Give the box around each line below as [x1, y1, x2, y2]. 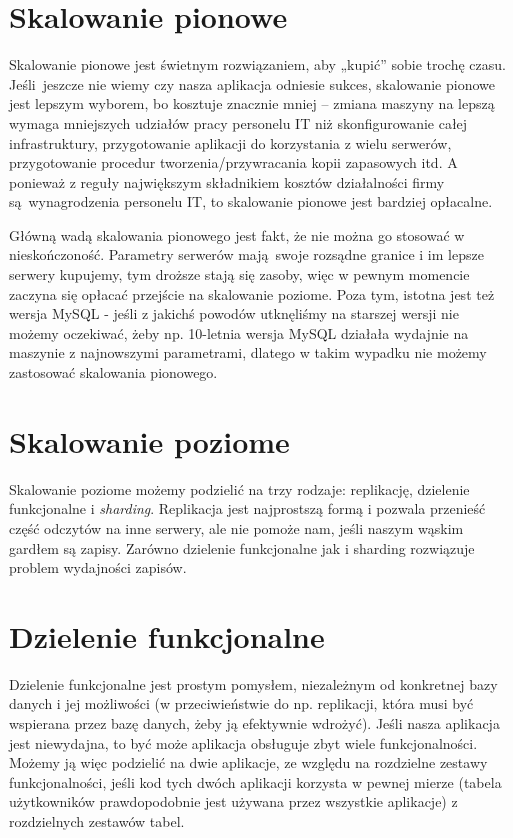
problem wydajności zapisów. [9, 557, 187, 578]
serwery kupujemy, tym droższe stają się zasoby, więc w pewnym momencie [9, 264, 470, 285]
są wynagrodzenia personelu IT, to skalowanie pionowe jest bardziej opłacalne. [9, 191, 493, 212]
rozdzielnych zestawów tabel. [9, 811, 185, 831]
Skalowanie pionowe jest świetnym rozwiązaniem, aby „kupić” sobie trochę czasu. [9, 54, 506, 75]
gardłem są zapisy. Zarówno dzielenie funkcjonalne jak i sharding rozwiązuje [9, 537, 475, 558]
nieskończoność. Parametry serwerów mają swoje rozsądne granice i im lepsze [9, 244, 484, 265]
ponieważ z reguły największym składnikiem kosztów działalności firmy [9, 171, 445, 192]
